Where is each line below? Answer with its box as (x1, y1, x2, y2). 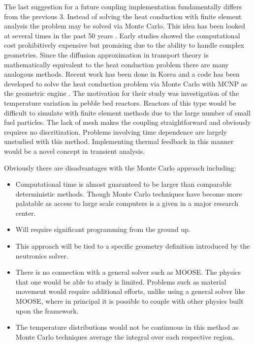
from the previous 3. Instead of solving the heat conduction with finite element (4, 11, 242, 21)
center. (15, 207, 36, 218)
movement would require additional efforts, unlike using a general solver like (15, 286, 245, 296)
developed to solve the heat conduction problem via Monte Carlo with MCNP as (4, 78, 248, 88)
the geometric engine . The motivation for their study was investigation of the (4, 88, 239, 98)
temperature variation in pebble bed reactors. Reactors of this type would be (4, 97, 236, 108)
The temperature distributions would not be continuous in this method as (15, 322, 239, 332)
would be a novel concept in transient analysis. (4, 145, 145, 156)
